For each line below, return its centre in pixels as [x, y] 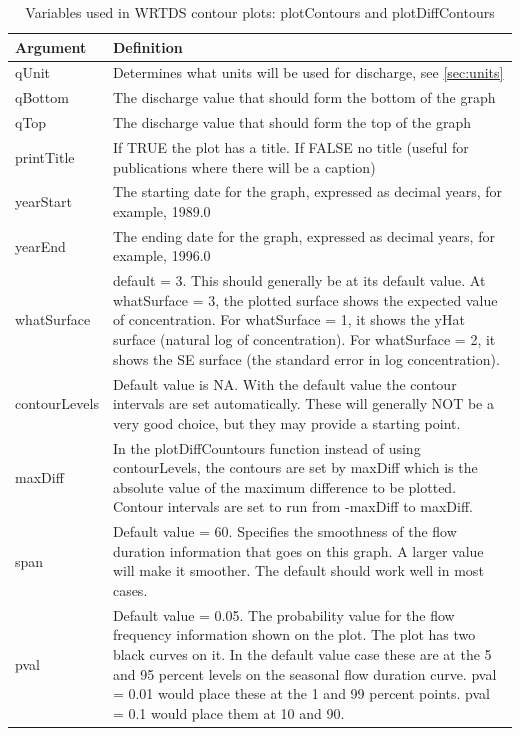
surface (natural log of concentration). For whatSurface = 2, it [304, 339]
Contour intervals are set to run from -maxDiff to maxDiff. [292, 506]
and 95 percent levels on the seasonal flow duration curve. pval [304, 673]
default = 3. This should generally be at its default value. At [299, 280]
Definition [147, 46]
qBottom [42, 97]
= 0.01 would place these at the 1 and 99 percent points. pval [301, 693]
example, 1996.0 [161, 255]
